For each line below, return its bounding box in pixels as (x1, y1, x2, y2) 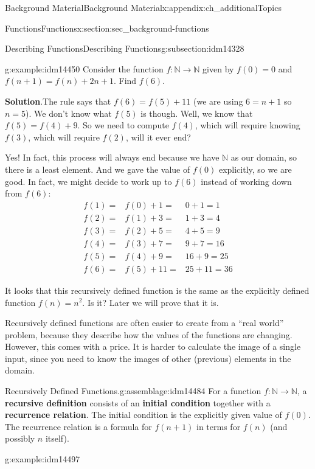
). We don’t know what (26, 106, 112, 119)
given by (202, 62, 234, 75)
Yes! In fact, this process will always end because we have (5, 151, 220, 164)
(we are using (193, 94, 243, 107)
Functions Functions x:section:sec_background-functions (5, 21, 209, 34)
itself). (45, 432, 69, 445)
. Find (113, 74, 137, 87)
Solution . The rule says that (5, 94, 111, 107)
